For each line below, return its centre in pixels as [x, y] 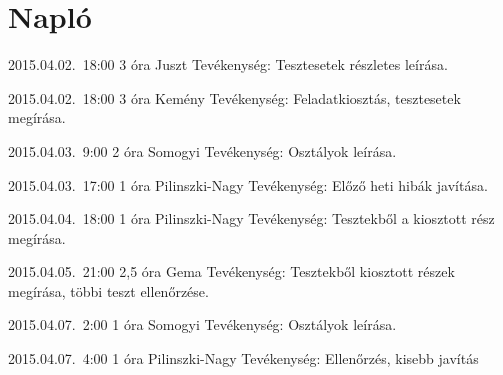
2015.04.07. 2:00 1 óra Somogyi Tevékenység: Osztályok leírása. [202, 324]
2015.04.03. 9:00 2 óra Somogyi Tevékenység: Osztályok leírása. [202, 150]
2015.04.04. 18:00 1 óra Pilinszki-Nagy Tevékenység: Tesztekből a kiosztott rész [251, 218]
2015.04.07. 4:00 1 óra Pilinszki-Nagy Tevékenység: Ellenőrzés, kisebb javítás [243, 358]
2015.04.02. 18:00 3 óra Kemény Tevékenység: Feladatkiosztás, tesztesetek [234, 97]
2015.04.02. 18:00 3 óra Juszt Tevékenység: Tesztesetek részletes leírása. [228, 64]
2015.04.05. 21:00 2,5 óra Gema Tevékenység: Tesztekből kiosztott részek [231, 271]
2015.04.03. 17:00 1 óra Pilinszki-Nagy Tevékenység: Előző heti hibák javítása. [248, 184]
